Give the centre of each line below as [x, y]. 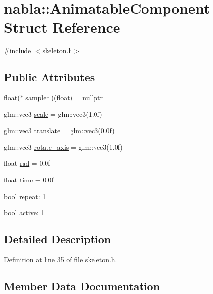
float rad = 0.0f [27, 163]
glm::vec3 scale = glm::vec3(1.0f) [53, 114]
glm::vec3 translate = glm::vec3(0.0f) [59, 130]
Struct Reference [62, 27]
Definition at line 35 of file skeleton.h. [60, 260]
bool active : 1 [24, 213]
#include [18, 51]
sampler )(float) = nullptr [64, 98]
